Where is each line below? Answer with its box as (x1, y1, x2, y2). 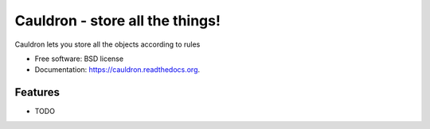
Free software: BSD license (34, 54, 123, 63)
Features (14, 85, 60, 99)
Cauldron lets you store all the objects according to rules (14, 40, 201, 49)
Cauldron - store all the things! (14, 12, 221, 29)
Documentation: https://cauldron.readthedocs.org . (34, 65, 201, 74)
